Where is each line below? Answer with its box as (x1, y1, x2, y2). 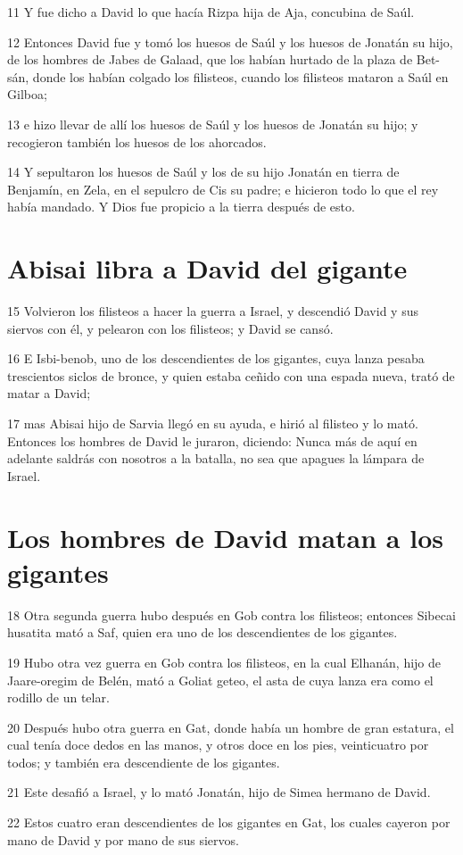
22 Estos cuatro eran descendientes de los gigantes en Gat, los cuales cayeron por (7, 813, 451, 832)
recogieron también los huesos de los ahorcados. (7, 132, 267, 151)
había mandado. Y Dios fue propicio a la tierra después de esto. (7, 197, 355, 216)
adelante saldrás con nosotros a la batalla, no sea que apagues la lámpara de (7, 449, 425, 468)
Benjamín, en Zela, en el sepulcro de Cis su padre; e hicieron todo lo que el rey (7, 179, 439, 198)
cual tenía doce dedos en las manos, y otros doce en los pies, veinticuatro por (7, 735, 429, 754)
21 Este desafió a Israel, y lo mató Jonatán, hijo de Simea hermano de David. (7, 783, 431, 801)
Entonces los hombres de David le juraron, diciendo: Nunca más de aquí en (7, 431, 418, 450)
